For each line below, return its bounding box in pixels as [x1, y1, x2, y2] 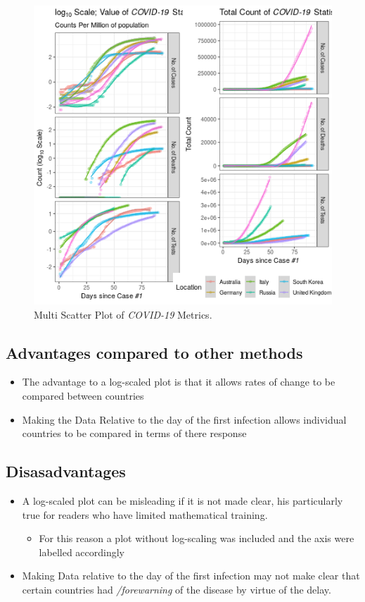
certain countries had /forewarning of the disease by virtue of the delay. [22, 582, 331, 596]
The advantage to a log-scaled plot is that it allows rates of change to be [22, 374, 335, 389]
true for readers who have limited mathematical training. [22, 507, 268, 522]
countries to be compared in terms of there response [22, 426, 247, 441]
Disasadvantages [6, 460, 126, 482]
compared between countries [22, 388, 144, 403]
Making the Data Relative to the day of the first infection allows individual [22, 412, 347, 426]
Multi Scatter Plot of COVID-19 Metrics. [34, 307, 212, 321]
